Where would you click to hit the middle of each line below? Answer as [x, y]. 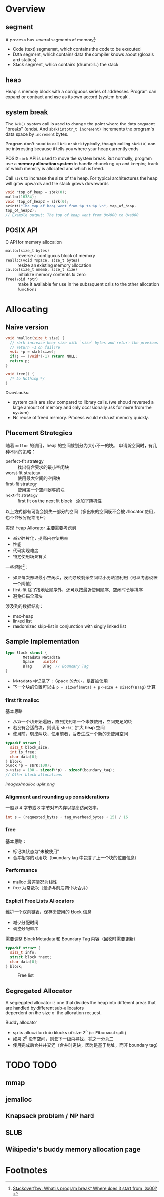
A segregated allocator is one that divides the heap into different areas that [81, 1003]
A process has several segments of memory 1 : [51, 39]
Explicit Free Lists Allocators [40, 901]
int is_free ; [23, 752]
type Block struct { [27, 653]
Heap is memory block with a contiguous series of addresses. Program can [81, 92]
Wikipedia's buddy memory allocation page [73, 1149]
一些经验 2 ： [18, 566]
